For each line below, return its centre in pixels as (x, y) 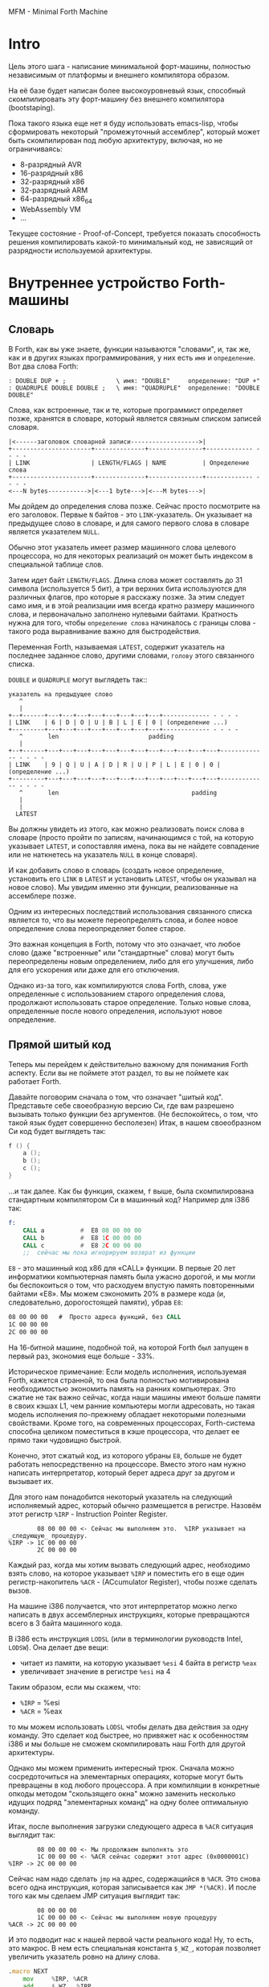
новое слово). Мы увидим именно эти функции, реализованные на (123, 887)
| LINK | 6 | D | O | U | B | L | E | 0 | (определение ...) (118, 722)
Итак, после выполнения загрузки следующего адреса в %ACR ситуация (131, 1826)
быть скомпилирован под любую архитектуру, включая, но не (116, 140)
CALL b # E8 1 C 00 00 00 (82, 1238)
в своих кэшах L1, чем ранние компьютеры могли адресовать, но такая (132, 1406)
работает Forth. (35, 1081)
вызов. (20, 1590)
